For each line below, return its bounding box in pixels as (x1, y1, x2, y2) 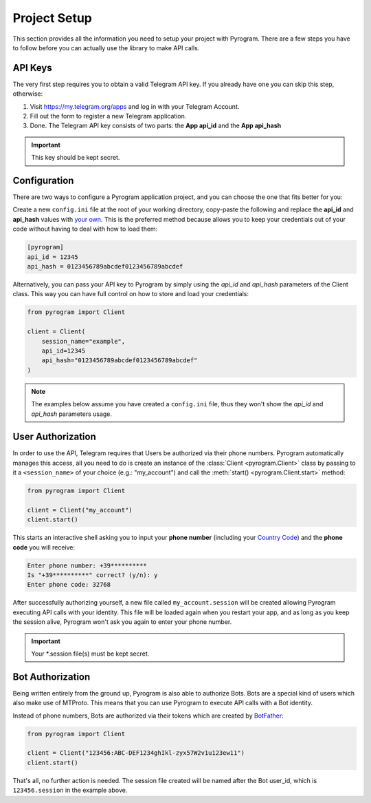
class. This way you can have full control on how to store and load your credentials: (12, 290, 249, 298)
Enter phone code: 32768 (27, 581, 111, 589)
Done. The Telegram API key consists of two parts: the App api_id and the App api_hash (30, 121, 282, 130)
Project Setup (12, 10, 93, 25)
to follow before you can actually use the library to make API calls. (12, 43, 200, 52)
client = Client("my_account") (27, 506, 133, 514)
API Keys (12, 62, 52, 74)
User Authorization (12, 431, 96, 443)
